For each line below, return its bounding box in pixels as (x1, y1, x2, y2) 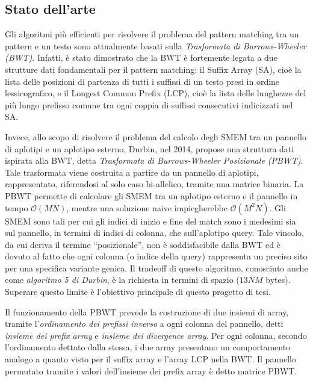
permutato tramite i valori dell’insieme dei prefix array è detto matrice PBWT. (5, 364, 297, 377)
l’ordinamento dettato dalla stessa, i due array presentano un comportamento (5, 341, 291, 353)
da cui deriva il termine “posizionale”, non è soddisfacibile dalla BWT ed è (5, 238, 280, 250)
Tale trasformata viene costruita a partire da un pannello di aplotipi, (5, 166, 259, 178)
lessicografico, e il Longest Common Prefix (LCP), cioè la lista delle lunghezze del (5, 87, 306, 99)
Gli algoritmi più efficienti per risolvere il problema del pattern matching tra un (5, 28, 299, 40)
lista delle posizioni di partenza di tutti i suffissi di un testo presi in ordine (5, 75, 280, 87)
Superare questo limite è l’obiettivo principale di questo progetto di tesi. (5, 285, 271, 298)
